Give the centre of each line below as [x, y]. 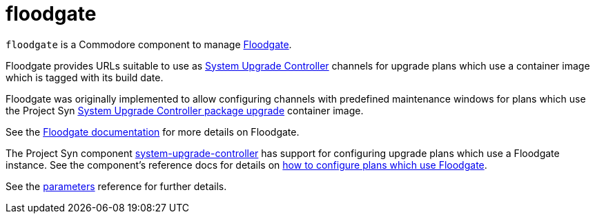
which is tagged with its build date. [85, 77]
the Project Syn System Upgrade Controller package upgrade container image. [185, 110]
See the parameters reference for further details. [116, 186]
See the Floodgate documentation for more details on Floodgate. [153, 132]
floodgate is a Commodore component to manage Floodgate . [149, 44]
